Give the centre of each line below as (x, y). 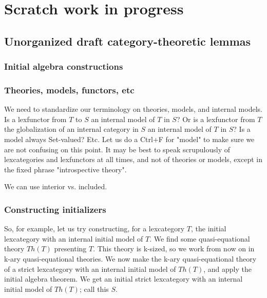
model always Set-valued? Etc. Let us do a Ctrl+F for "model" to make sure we (129, 139)
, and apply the (227, 269)
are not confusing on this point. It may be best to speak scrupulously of (117, 149)
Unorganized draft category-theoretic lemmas (128, 41)
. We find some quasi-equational (200, 238)
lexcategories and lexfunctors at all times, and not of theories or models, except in (133, 159)
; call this (94, 289)
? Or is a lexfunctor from (216, 119)
